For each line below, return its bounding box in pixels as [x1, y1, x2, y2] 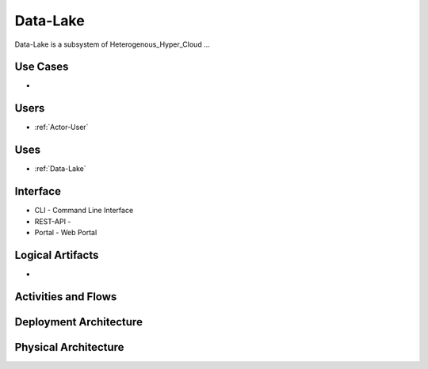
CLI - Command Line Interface [34, 206, 134, 215]
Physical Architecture [14, 340, 124, 354]
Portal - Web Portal [34, 227, 97, 237]
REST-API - [34, 216, 71, 226]
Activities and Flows [14, 290, 117, 303]
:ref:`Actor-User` [34, 123, 89, 132]
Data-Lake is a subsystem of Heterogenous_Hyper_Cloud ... [14, 40, 210, 49]
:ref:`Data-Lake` [34, 164, 86, 173]
